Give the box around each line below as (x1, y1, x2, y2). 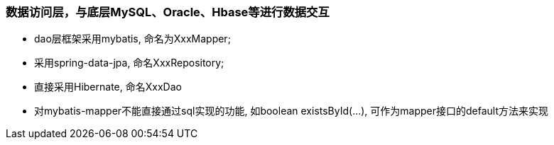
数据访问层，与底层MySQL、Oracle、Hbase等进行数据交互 (6, 5, 330, 19)
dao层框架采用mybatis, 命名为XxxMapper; (34, 33, 231, 45)
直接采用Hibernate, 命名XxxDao (34, 81, 182, 93)
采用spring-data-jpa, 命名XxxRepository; (34, 57, 224, 69)
